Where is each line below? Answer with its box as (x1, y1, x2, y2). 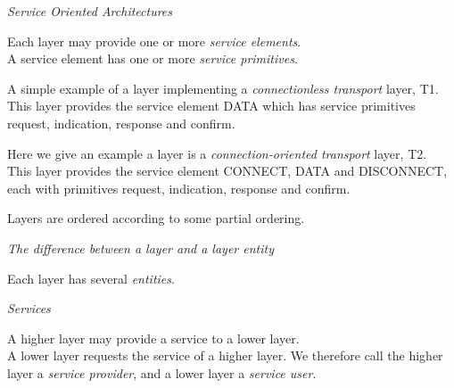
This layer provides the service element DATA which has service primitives (7, 96, 416, 115)
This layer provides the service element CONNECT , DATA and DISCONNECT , (7, 161, 448, 180)
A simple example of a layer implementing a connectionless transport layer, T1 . (7, 78, 439, 97)
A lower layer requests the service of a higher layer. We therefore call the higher (7, 346, 443, 365)
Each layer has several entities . (7, 268, 175, 287)
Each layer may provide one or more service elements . (7, 31, 301, 50)
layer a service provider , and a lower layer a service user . (7, 363, 317, 382)
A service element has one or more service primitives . (7, 49, 298, 68)
